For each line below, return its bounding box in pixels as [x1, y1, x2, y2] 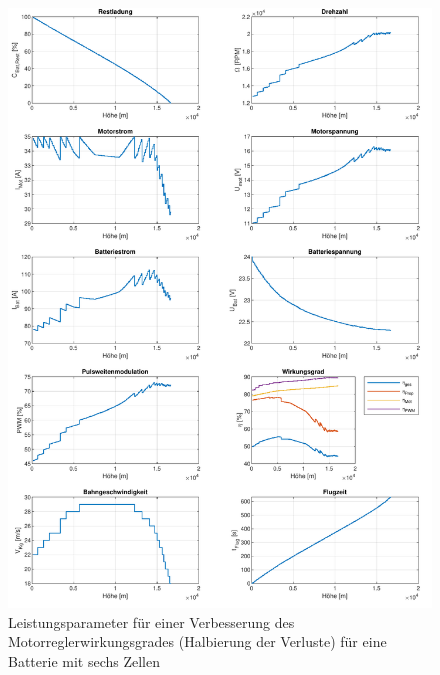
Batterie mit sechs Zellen [8, 650, 161, 671]
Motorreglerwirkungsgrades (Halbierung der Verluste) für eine [8, 631, 387, 652]
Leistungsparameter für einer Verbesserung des [8, 611, 295, 632]
